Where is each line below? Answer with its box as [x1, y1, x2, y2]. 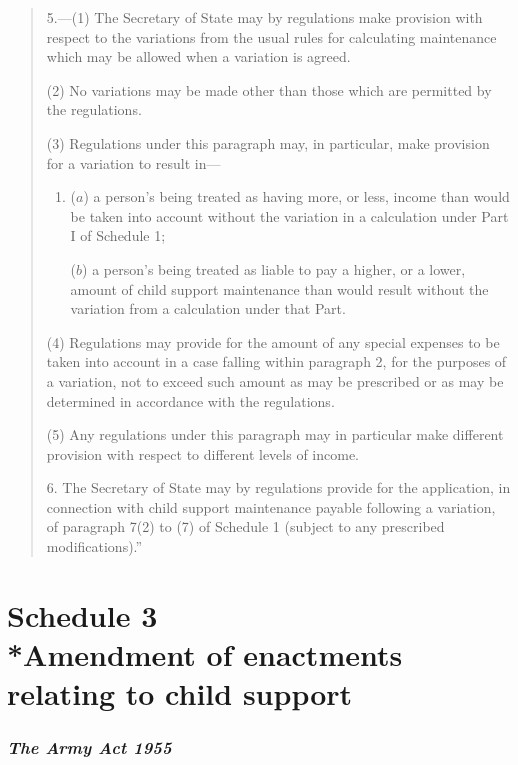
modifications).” [46, 536, 143, 557]
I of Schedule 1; [70, 225, 166, 246]
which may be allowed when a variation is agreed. [46, 46, 351, 67]
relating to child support [7, 673, 353, 714]
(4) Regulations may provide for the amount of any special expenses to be [46, 331, 500, 352]
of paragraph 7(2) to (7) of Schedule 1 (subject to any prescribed [46, 516, 445, 537]
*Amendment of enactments [7, 634, 403, 675]
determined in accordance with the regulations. [46, 390, 335, 411]
